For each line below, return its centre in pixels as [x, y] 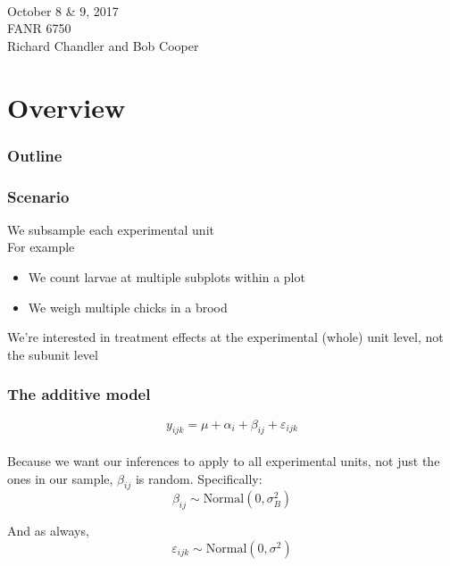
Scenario [38, 196]
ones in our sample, [60, 478]
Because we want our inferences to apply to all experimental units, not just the [224, 460]
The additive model [79, 394]
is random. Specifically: [199, 478]
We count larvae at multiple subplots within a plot [167, 277]
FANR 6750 [39, 28]
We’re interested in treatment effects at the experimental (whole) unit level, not [225, 337]
